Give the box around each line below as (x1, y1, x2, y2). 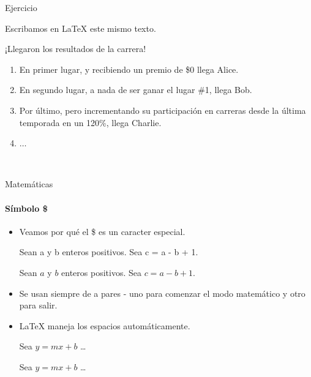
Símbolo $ (5, 201, 48, 214)
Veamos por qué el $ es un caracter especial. (19, 225, 185, 237)
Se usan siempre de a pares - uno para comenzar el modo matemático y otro (19, 286, 305, 299)
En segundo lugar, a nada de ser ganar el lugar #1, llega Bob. (19, 83, 252, 96)
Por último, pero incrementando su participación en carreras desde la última (19, 103, 306, 116)
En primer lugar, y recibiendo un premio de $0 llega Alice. (19, 62, 239, 75)
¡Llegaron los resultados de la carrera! (5, 42, 146, 55)
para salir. (19, 299, 58, 312)
